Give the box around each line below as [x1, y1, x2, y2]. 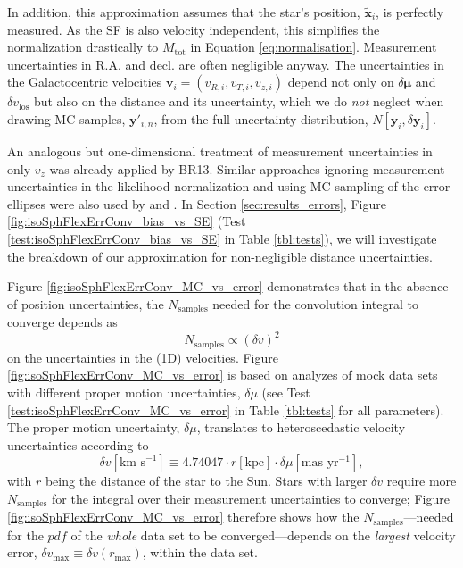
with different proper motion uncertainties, [7, 382, 241, 401]
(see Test [261, 382, 310, 401]
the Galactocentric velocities [7, 72, 162, 91]
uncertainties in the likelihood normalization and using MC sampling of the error [7, 177, 451, 196]
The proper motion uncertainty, [7, 418, 180, 437]
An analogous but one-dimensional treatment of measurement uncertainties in [7, 141, 433, 160]
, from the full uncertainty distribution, [153, 109, 368, 128]
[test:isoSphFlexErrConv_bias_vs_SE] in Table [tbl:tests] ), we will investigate [7, 229, 437, 247]
